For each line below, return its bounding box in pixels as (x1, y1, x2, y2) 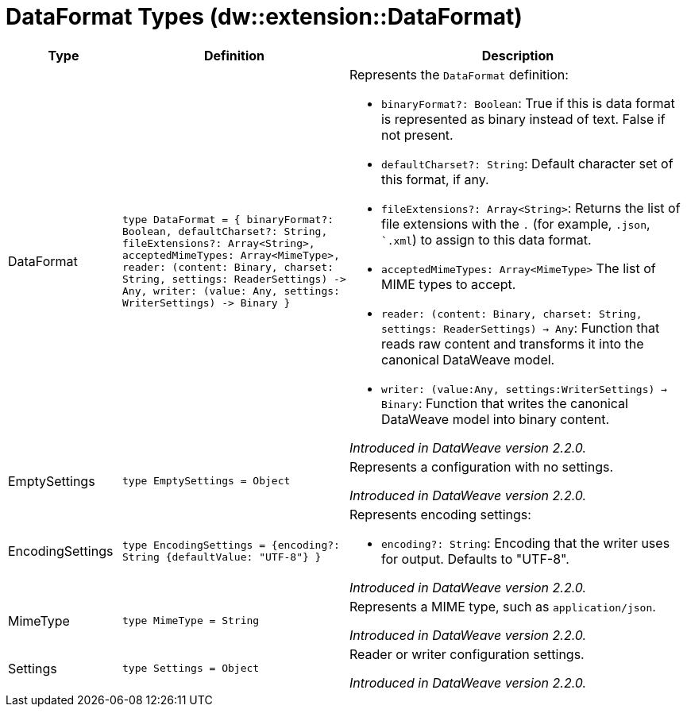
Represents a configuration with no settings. (349, 458, 614, 475)
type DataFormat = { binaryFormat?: (122, 213, 334, 225)
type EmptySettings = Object (122, 475, 291, 488)
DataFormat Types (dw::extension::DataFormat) (6, 3, 523, 30)
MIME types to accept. (380, 276, 516, 292)
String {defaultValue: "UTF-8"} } (122, 550, 322, 563)
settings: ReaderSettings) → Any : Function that (380, 319, 660, 336)
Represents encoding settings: (349, 506, 531, 522)
